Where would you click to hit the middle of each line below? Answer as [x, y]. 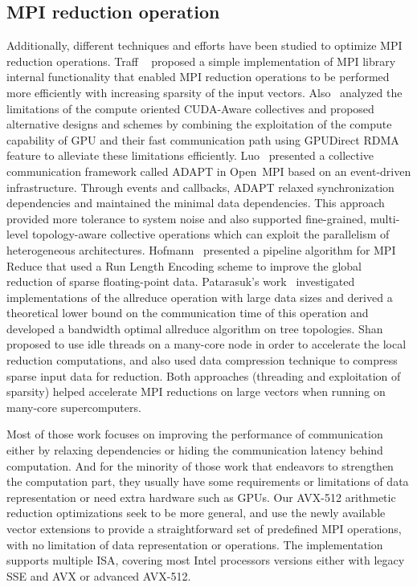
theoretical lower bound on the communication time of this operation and [188, 313]
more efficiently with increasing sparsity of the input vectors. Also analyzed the [204, 92]
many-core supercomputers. [74, 407]
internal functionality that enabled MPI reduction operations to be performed [198, 77]
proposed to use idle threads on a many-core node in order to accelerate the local [206, 344]
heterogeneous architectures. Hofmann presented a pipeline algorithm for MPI [201, 249]
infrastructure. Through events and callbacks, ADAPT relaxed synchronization [200, 187]
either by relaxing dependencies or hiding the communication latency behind [195, 450]
